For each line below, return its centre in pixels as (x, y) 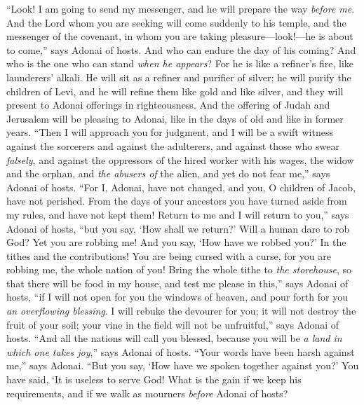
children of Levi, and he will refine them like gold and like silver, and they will (175, 91)
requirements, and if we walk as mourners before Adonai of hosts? (147, 393)
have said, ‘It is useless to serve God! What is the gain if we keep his (154, 379)
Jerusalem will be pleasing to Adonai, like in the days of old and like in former (175, 118)
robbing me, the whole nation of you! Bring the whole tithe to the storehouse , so (179, 269)
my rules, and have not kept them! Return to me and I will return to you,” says (178, 214)
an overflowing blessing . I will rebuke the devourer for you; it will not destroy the (181, 311)
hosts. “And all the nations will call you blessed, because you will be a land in (174, 338)
